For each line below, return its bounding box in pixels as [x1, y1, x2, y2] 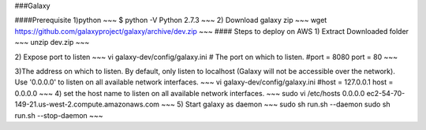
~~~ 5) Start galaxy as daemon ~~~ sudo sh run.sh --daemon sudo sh [161, 99, 390, 110]
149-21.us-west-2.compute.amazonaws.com [14, 99, 160, 110]
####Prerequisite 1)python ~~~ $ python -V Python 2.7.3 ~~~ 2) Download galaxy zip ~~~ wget [14, 16, 327, 25]
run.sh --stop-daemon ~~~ [14, 110, 103, 120]
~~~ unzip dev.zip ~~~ [14, 38, 90, 47]
